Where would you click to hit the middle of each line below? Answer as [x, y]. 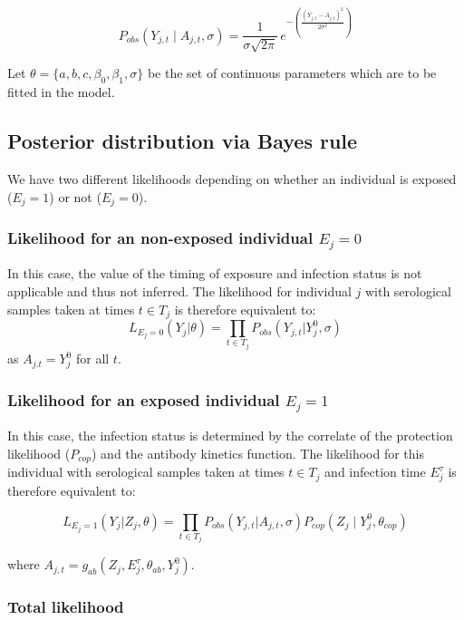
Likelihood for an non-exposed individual [160, 238]
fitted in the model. [61, 92]
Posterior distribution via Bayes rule [183, 141]
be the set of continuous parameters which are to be [292, 73]
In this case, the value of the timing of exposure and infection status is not [215, 273]
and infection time [375, 472]
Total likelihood [66, 607]
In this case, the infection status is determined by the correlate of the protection [230, 436]
